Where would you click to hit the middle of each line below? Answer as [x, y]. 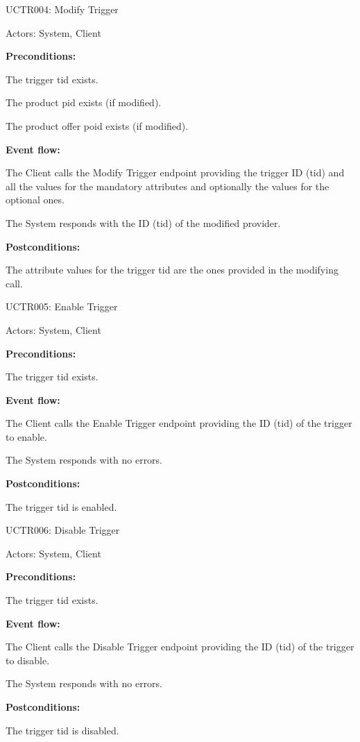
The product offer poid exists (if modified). [97, 125]
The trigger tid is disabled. [62, 730]
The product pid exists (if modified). [84, 102]
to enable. [26, 436]
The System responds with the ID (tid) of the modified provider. [143, 222]
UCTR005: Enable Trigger [62, 306]
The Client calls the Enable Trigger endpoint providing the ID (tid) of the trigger [179, 423]
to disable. [28, 660]
